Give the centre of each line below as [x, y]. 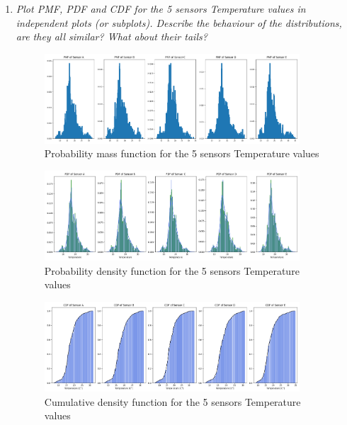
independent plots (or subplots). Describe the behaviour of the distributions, [179, 22]
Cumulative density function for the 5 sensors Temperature [172, 401]
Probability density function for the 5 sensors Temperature [172, 270]
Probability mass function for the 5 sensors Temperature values [182, 153]
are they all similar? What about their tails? [112, 36]
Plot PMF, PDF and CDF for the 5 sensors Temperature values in [161, 8]
